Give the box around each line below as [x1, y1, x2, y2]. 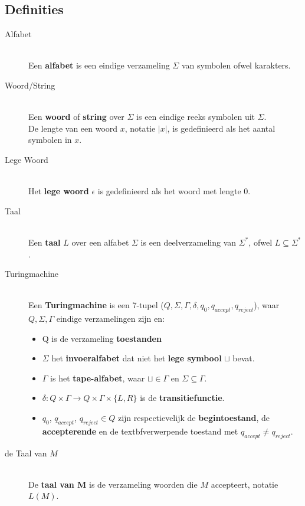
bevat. [232, 352, 255, 364]
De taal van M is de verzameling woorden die [28, 478, 198, 490]
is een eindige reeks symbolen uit [136, 110, 255, 123]
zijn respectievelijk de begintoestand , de [117, 412, 270, 424]
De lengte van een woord [28, 122, 118, 134]
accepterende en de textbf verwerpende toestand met [42, 425, 238, 437]
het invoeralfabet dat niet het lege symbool [51, 352, 222, 364]
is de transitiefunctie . [140, 391, 225, 404]
